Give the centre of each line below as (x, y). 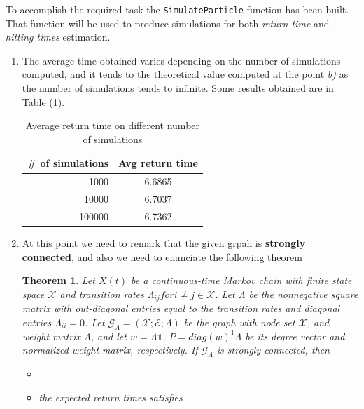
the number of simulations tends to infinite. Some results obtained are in (178, 88)
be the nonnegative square (303, 294)
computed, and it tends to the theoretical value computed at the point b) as (185, 74)
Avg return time (158, 163)
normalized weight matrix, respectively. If (110, 350)
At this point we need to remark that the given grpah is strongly (164, 243)
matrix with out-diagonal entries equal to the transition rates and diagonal (181, 308)
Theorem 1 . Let (58, 280)
